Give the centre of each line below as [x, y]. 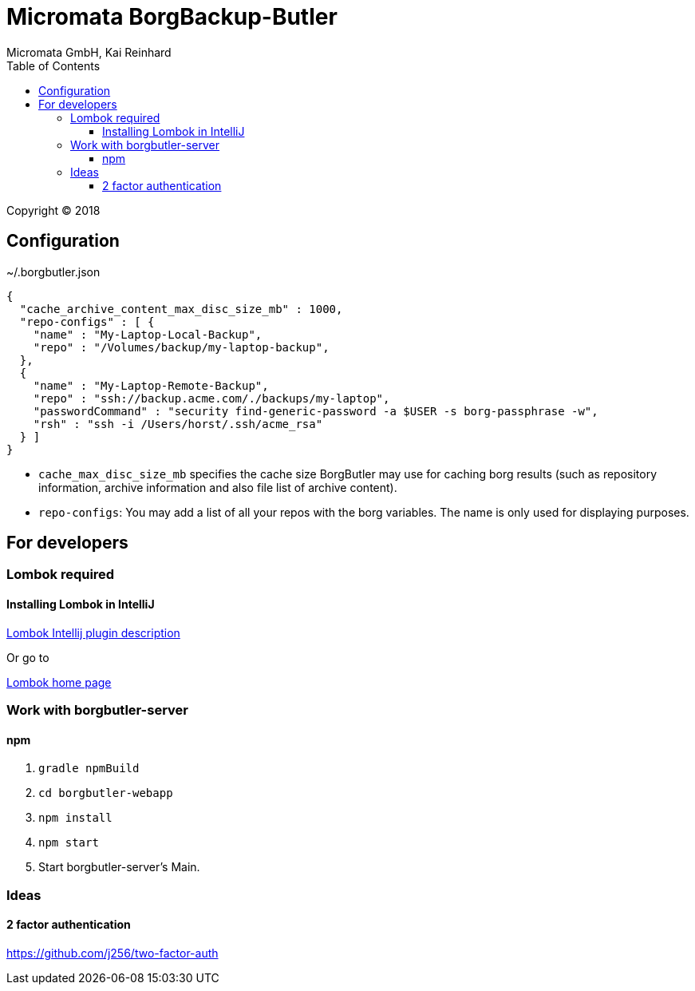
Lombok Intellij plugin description [93, 632]
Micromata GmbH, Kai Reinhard [89, 52]
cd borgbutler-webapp [106, 793]
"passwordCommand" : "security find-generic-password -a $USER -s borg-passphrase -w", [316, 411]
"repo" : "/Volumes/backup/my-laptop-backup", [181, 347]
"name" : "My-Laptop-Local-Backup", [148, 334]
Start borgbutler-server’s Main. [119, 867]
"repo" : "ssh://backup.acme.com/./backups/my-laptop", [211, 398]
